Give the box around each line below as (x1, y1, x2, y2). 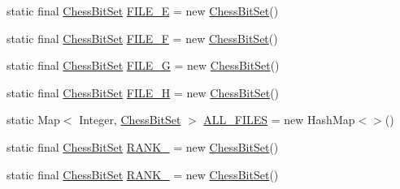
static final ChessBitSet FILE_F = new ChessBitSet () (7, 29, 278, 46)
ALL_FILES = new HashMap (203, 111, 355, 128)
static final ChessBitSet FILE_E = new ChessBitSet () (7, 2, 279, 19)
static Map (7, 111, 60, 128)
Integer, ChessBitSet (79, 111, 181, 128)
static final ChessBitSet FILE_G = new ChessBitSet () (7, 57, 280, 74)
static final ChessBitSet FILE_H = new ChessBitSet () (7, 84, 280, 101)
